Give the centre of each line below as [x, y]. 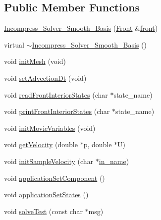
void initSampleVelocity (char [49, 161]
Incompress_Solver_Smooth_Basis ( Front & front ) [81, 28]
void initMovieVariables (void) [50, 128]
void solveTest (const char [43, 211]
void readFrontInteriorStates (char [56, 94]
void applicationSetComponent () [54, 178]
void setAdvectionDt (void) [45, 78]
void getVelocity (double [41, 144]
